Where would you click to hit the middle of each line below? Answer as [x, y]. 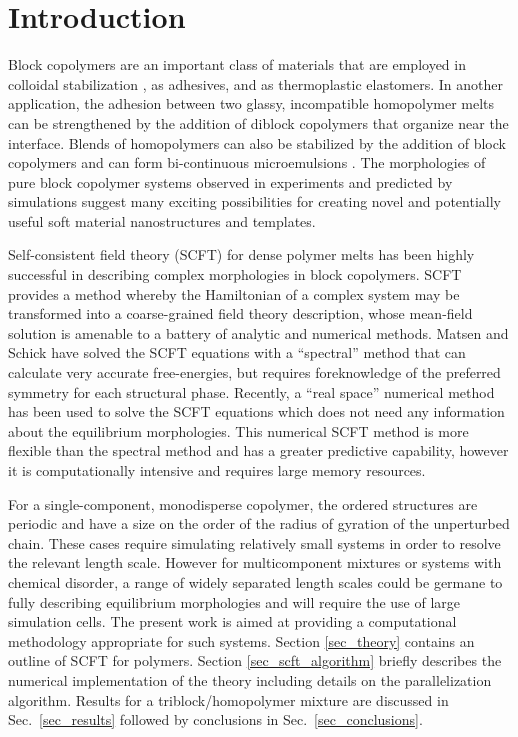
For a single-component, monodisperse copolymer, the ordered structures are [243, 503]
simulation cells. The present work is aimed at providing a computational [232, 621]
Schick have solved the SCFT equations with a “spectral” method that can [237, 352]
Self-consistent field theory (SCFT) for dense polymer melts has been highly [241, 254]
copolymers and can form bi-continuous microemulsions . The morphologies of [247, 162]
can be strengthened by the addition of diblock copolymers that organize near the [258, 122]
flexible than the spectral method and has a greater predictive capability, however [258, 450]
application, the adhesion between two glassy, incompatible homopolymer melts [251, 103]
